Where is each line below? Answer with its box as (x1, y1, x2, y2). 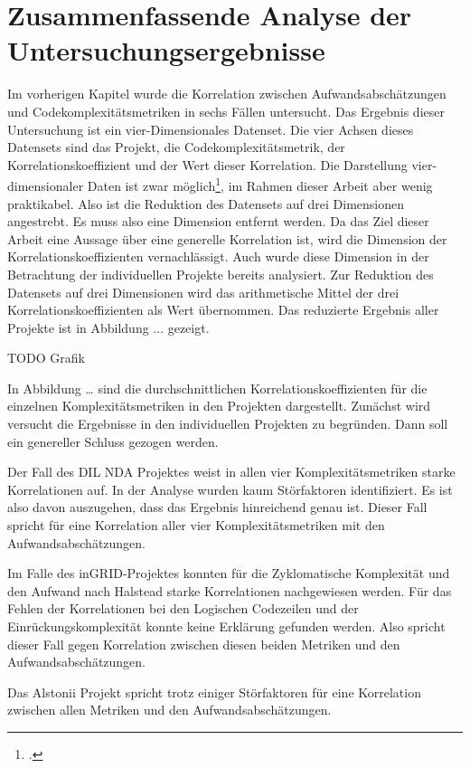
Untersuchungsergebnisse (7, 32, 325, 69)
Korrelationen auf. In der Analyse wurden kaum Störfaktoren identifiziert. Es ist (7, 479, 453, 498)
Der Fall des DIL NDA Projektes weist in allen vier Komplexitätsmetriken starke (7, 462, 456, 481)
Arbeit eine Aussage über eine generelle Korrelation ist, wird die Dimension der (7, 229, 447, 248)
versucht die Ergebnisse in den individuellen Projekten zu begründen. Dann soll (7, 414, 448, 433)
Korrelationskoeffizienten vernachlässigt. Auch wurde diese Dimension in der (7, 247, 429, 266)
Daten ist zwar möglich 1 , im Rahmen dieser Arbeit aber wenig (87, 174, 433, 194)
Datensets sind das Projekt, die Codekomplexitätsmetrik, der (7, 137, 345, 156)
